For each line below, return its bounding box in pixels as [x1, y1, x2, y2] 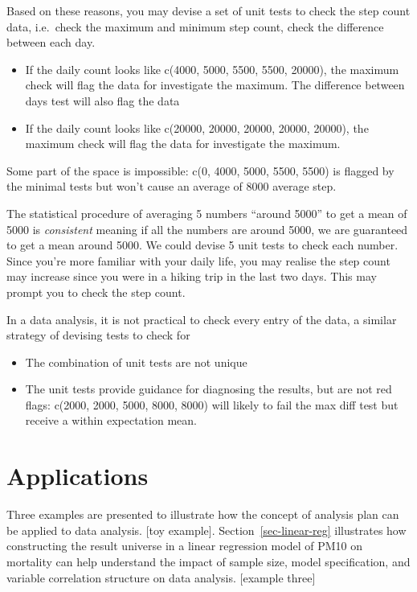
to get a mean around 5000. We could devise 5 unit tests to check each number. [6, 236, 399, 253]
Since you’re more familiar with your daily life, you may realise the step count [6, 252, 390, 269]
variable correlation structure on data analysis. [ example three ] [6, 569, 316, 586]
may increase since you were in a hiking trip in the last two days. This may [6, 268, 377, 285]
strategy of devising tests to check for [6, 327, 190, 343]
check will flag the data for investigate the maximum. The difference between [25, 76, 405, 93]
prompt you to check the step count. [6, 283, 186, 300]
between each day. [6, 34, 96, 51]
